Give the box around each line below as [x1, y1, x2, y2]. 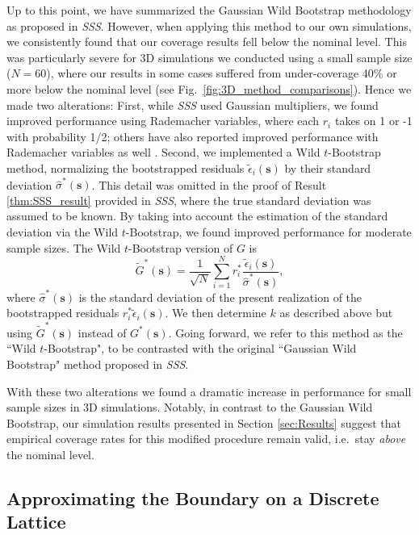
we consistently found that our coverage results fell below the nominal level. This [6, 33, 407, 50]
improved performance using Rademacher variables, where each [6, 112, 320, 129]
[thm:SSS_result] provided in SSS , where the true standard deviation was [6, 191, 371, 208]
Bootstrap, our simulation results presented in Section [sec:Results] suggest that [6, 414, 401, 431]
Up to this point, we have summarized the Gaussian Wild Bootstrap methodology [6, 2, 412, 18]
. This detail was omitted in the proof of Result [91, 176, 327, 193]
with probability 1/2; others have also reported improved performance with [6, 127, 379, 144]
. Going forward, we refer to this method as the [168, 324, 403, 341]
